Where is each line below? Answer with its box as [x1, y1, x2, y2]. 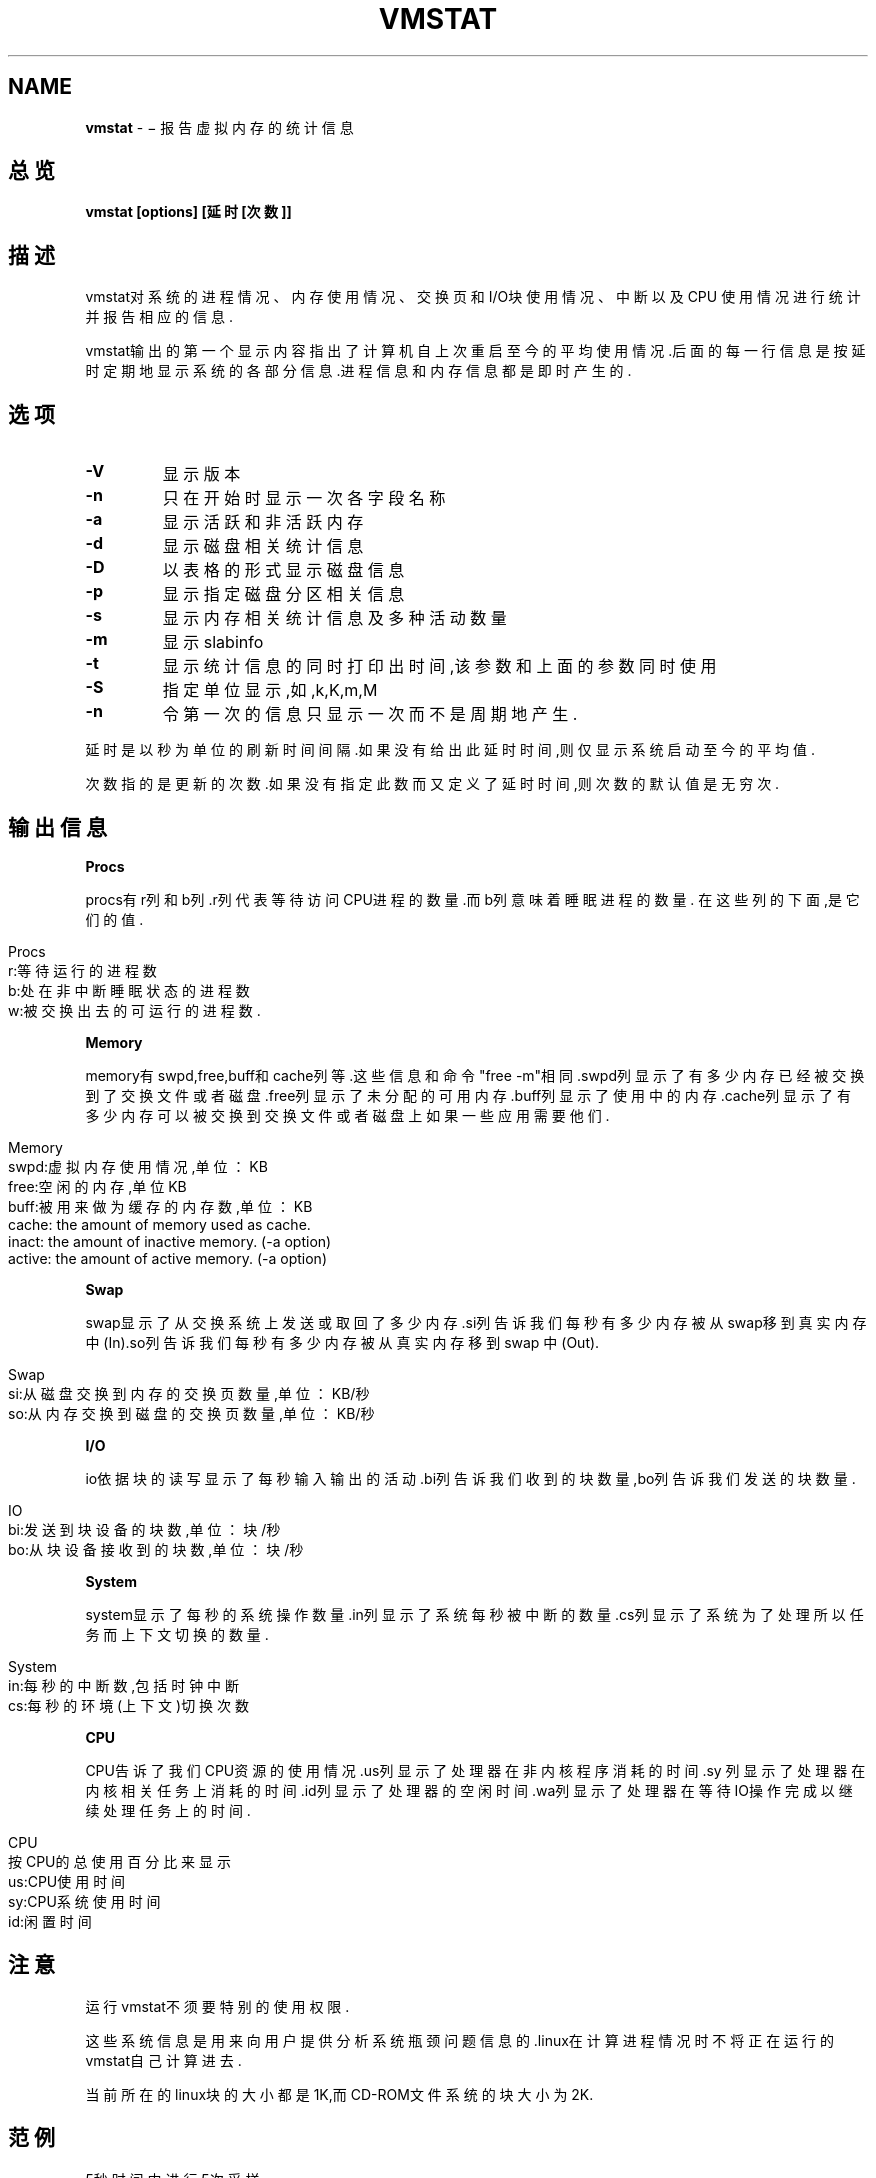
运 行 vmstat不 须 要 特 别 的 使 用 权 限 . [85, 1997, 350, 2015]
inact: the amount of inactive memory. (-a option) [8, 1232, 332, 1250]
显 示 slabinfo [162, 632, 264, 653]
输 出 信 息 [8, 814, 107, 840]
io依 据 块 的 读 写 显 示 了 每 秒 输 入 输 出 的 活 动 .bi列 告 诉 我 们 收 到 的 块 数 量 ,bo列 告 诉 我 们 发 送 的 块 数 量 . [85, 1469, 856, 1487]
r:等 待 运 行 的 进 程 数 [8, 961, 157, 979]
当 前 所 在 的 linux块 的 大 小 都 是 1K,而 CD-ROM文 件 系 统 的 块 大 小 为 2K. [85, 2085, 594, 2103]
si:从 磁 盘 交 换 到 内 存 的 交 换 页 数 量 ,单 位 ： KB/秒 [8, 1384, 370, 1402]
